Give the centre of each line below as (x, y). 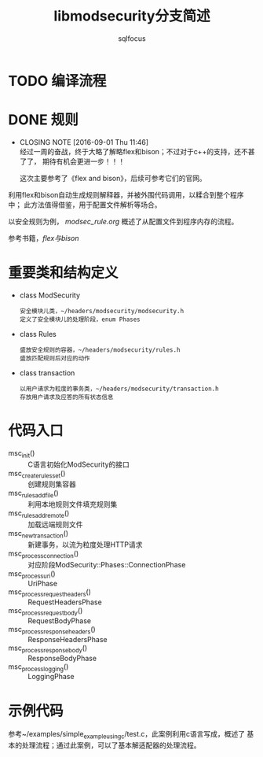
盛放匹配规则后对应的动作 (55, 358)
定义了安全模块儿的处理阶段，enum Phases (80, 319)
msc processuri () (32, 574)
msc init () (22, 454)
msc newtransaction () (38, 534)
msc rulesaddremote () (39, 514)
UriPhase (42, 584)
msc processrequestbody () (46, 611)
